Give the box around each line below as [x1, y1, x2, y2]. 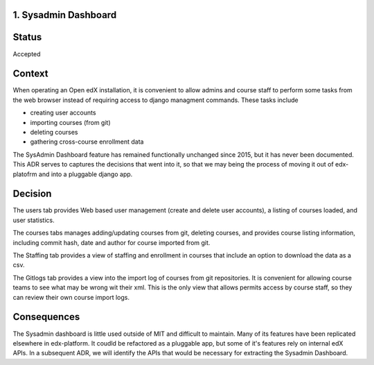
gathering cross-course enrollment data [30, 137, 144, 146]
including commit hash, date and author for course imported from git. [12, 238, 211, 246]
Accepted [12, 49, 41, 58]
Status [12, 31, 42, 43]
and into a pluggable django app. [38, 170, 133, 178]
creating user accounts [30, 108, 96, 117]
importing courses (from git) [30, 118, 111, 126]
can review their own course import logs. [12, 293, 130, 301]
